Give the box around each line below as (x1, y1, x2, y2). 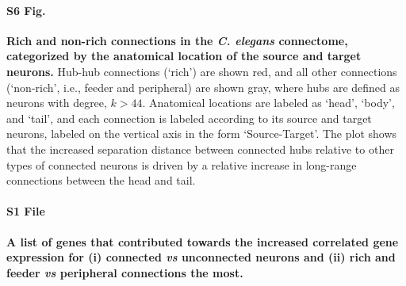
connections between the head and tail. (6, 172, 196, 189)
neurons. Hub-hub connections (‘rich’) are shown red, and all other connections (6, 63, 397, 79)
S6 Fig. (6, 2, 46, 18)
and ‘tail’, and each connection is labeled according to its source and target (6, 109, 372, 126)
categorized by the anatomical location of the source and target (6, 48, 362, 64)
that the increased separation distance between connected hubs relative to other (6, 140, 394, 157)
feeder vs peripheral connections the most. (6, 264, 243, 280)
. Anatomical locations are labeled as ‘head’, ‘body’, (142, 94, 395, 111)
